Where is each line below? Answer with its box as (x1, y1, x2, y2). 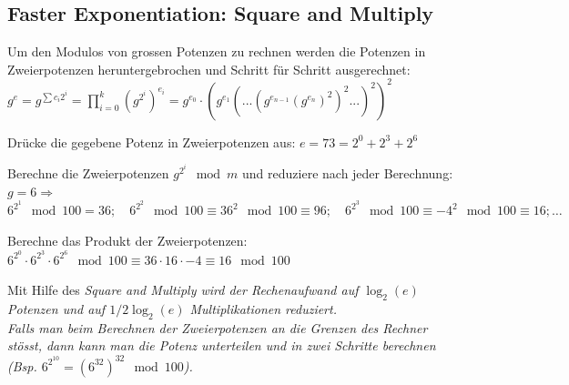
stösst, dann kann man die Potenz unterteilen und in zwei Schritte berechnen (7, 336, 436, 355)
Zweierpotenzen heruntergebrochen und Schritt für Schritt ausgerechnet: (7, 59, 411, 78)
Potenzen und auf (7, 299, 106, 319)
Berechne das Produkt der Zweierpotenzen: (7, 230, 248, 249)
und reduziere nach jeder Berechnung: (242, 164, 453, 183)
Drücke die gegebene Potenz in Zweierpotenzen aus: (7, 132, 296, 151)
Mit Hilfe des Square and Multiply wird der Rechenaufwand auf (7, 280, 359, 299)
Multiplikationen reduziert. (189, 299, 337, 319)
